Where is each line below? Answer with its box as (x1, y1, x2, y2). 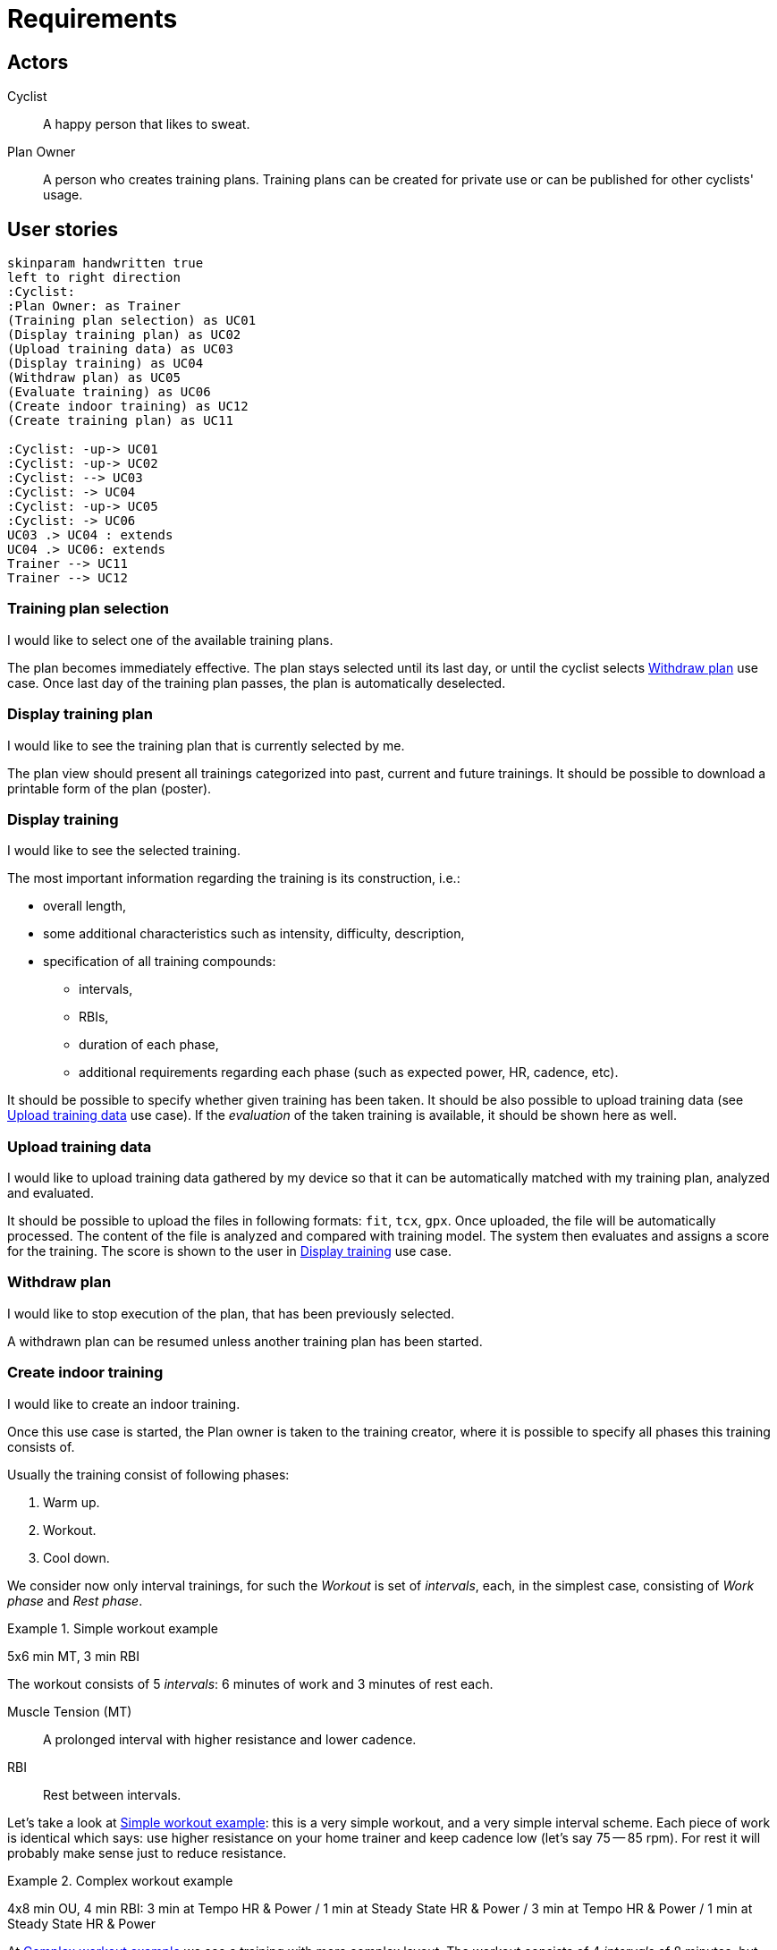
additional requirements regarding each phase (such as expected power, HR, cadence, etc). (79, 1064, 619, 1081)
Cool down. (43, 1549, 110, 1565)
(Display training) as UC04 (7, 356, 204, 371)
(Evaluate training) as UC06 (7, 385, 211, 400)
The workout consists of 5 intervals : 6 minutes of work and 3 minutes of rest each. (7, 1675, 494, 1691)
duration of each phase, (79, 1037, 219, 1053)
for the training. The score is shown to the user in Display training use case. (7, 1243, 452, 1259)
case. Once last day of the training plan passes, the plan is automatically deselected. (7, 674, 506, 691)
